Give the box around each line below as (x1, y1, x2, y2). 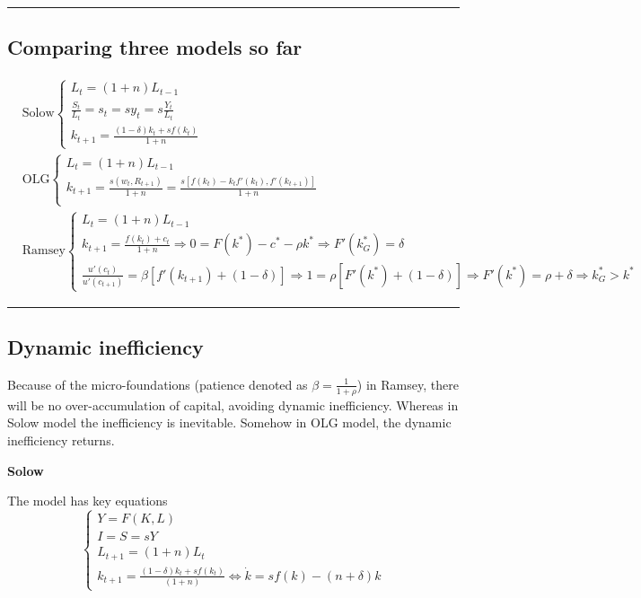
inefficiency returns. (7, 431, 115, 449)
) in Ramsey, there (356, 374, 459, 393)
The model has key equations (7, 491, 168, 510)
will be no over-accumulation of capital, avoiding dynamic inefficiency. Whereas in (7, 395, 459, 414)
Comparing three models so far (7, 33, 303, 61)
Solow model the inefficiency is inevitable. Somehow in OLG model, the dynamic (7, 413, 452, 432)
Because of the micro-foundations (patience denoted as (7, 374, 308, 393)
